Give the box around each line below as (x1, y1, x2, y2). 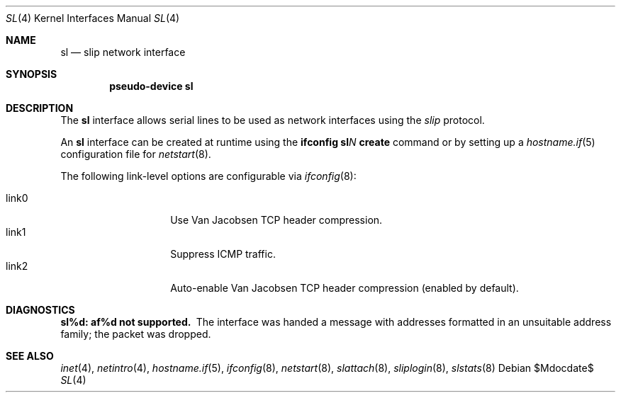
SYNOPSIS (6, 68, 57, 80)
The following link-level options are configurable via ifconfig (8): (60, 170, 357, 182)
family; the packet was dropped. (60, 328, 211, 340)
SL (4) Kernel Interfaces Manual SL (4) (6, 12, 180, 24)
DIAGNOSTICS (6, 304, 75, 316)
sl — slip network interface (60, 46, 186, 58)
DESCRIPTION (6, 102, 74, 114)
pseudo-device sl (109, 80, 194, 92)
